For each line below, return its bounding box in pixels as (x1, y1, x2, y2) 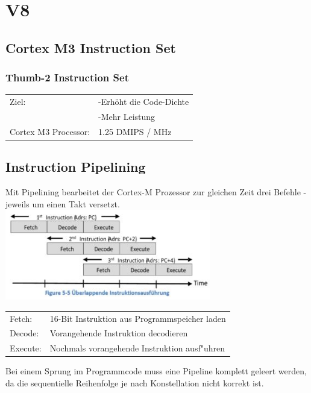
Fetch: (10, 312, 33, 324)
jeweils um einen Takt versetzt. (5, 197, 120, 210)
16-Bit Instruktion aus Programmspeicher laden (49, 312, 226, 324)
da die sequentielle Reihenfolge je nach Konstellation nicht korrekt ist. (5, 376, 264, 389)
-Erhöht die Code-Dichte (98, 95, 189, 108)
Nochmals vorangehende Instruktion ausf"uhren (49, 342, 225, 354)
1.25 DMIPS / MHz (98, 125, 172, 137)
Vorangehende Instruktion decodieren (49, 327, 188, 339)
